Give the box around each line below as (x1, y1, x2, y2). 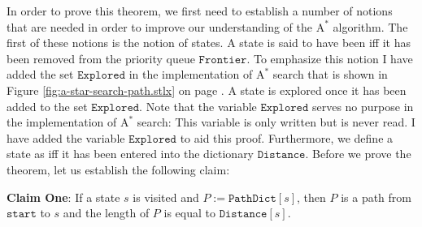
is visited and (133, 188, 199, 205)
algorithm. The (333, 18, 408, 35)
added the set (7, 66, 74, 83)
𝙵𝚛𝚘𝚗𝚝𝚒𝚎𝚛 (198, 54, 247, 66)
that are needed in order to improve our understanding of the (7, 18, 313, 35)
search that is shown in (272, 66, 388, 83)
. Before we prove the (305, 145, 411, 162)
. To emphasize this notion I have (246, 49, 413, 66)
